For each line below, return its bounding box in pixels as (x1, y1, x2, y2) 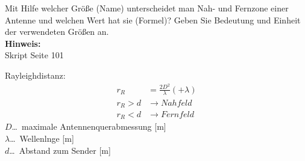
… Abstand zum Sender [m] (9, 144, 111, 156)
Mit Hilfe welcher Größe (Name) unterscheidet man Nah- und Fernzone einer (5, 2, 289, 14)
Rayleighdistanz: (5, 68, 66, 81)
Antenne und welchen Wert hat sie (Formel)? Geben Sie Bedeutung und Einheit (5, 13, 301, 26)
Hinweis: (5, 37, 41, 49)
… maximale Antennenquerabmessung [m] (11, 120, 166, 133)
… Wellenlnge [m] (10, 132, 74, 145)
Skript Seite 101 (5, 49, 64, 61)
